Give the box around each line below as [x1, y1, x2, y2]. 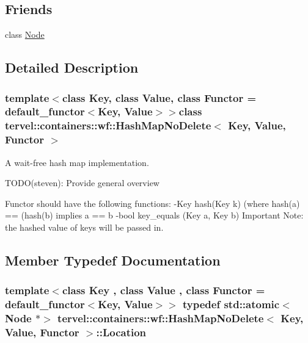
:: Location [96, 325, 147, 339]
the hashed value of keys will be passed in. [5, 220, 164, 233]
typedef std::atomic [183, 297, 280, 312]
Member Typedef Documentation [5, 250, 221, 269]
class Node [5, 28, 45, 41]
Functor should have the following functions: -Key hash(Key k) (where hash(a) [5, 197, 300, 209]
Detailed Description [5, 58, 139, 77]
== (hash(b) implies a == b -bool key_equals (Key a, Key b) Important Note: [5, 209, 304, 222]
